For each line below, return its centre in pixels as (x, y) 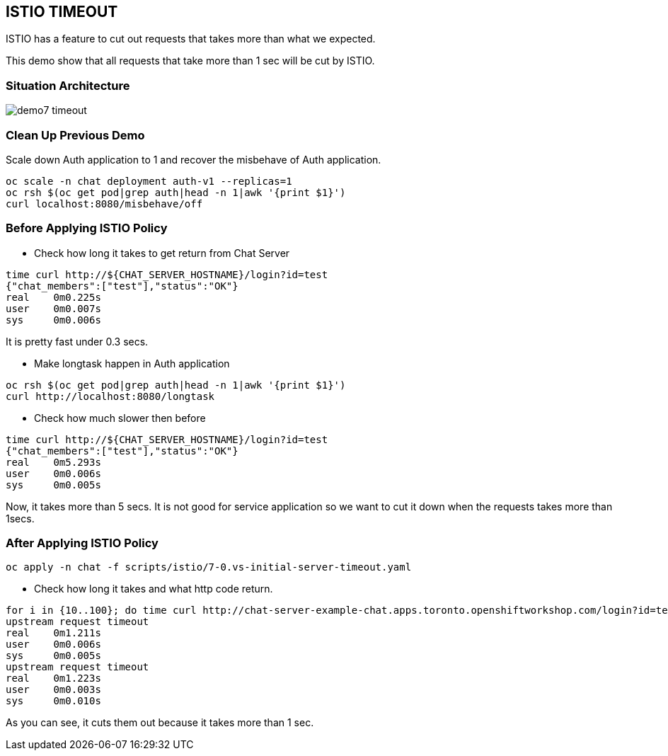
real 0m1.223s (53, 678)
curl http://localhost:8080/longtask (110, 396)
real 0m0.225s (53, 297)
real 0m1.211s (53, 633)
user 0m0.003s (53, 690)
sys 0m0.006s (53, 320)
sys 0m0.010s (53, 701)
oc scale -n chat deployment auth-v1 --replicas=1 (149, 181)
